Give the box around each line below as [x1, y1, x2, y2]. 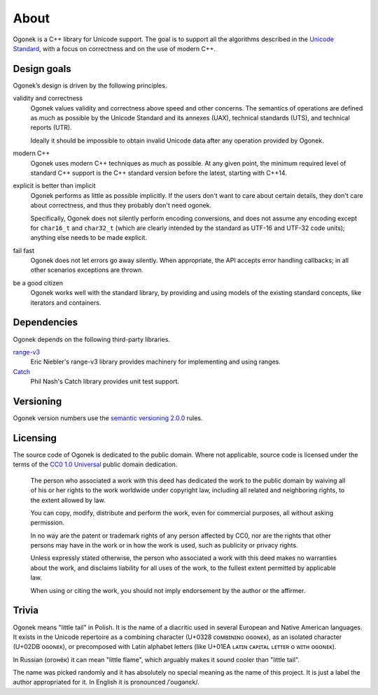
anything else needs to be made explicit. [30, 234, 147, 242]
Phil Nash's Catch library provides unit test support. [30, 378, 180, 386]
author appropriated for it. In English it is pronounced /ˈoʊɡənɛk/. [13, 678, 199, 687]
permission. [30, 518, 64, 527]
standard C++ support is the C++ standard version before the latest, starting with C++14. [30, 169, 287, 177]
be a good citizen [13, 278, 63, 287]
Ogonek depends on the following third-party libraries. [13, 335, 171, 343]
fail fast [13, 246, 35, 255]
